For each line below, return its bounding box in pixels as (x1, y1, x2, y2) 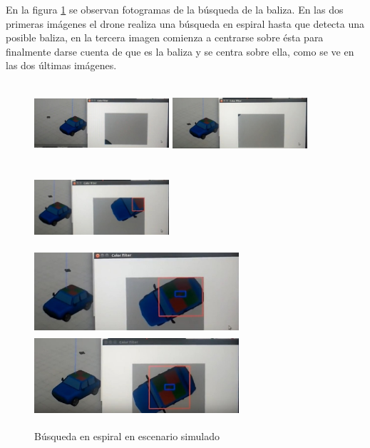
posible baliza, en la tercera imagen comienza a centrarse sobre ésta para (6, 30, 324, 45)
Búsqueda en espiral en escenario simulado (34, 428, 220, 443)
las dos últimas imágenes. (6, 58, 117, 73)
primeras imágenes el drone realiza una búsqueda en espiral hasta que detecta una (6, 16, 365, 31)
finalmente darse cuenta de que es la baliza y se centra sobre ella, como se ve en (6, 44, 354, 58)
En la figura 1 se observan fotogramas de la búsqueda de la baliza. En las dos (6, 2, 344, 16)
